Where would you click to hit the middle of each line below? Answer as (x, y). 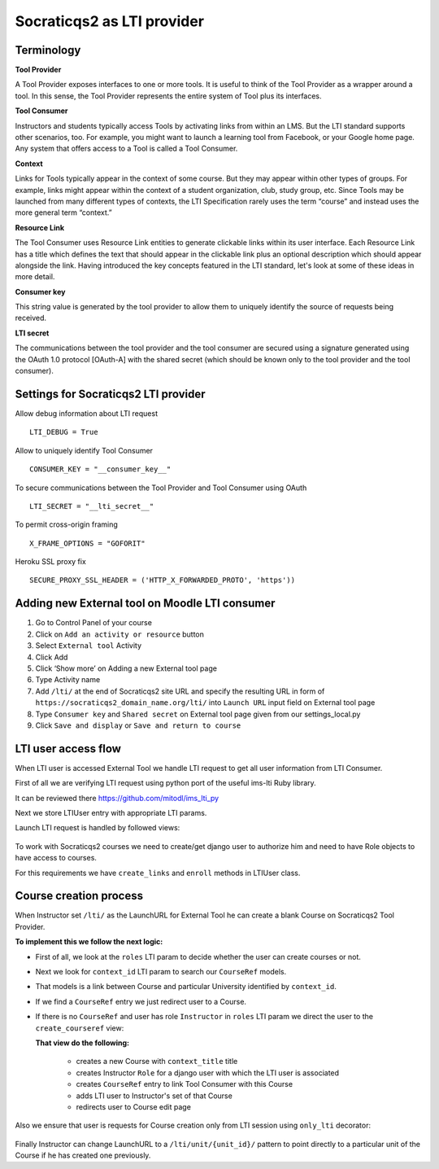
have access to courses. (56, 858)
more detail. (35, 277)
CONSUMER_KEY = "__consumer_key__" (100, 469)
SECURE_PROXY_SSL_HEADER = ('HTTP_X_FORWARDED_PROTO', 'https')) (163, 580)
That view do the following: (83, 1043)
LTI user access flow (68, 749)
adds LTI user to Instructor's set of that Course (154, 1096)
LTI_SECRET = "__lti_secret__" (92, 506)
